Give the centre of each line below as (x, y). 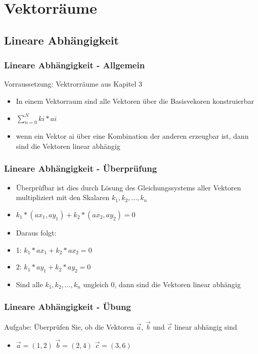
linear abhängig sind (206, 326)
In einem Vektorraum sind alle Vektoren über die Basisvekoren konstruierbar (135, 101)
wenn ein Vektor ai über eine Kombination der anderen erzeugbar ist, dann (132, 136)
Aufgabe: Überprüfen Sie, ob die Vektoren (69, 326)
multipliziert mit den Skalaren (63, 197)
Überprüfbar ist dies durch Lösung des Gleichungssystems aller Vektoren (128, 187)
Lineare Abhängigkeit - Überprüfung (81, 168)
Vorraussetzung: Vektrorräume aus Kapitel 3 (73, 84)
